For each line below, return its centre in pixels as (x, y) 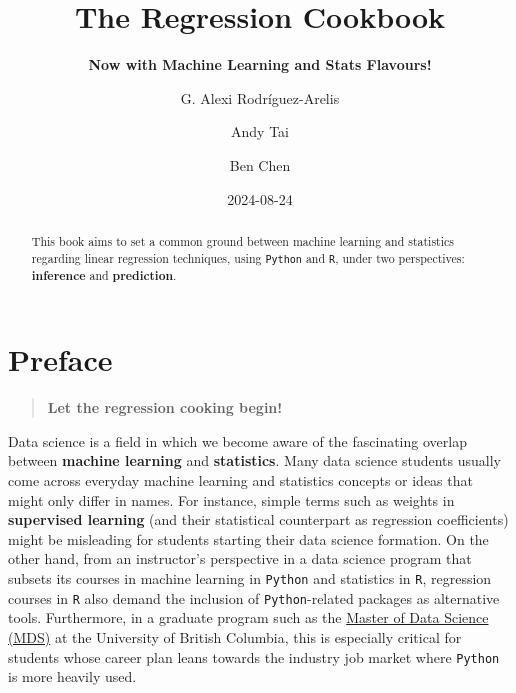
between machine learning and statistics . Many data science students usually (254, 460)
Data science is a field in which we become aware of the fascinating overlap (237, 440)
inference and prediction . (104, 275)
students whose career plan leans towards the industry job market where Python (254, 656)
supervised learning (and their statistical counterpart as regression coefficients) (258, 519)
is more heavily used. (72, 676)
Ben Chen (260, 164)
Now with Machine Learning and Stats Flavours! (260, 64)
